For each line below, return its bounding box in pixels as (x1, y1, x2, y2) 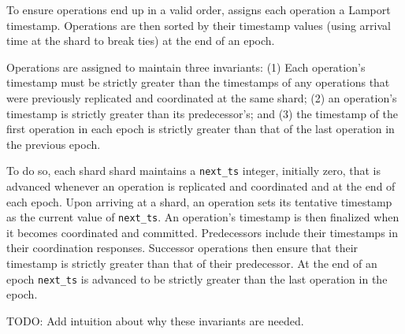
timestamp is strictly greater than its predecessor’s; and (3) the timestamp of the (6, 105, 398, 121)
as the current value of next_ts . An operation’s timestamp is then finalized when (6, 209, 399, 225)
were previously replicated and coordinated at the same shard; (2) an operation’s (6, 89, 397, 106)
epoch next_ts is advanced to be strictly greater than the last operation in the (6, 270, 388, 287)
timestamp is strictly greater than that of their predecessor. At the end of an (6, 255, 377, 272)
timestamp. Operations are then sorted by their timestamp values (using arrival (6, 17, 391, 33)
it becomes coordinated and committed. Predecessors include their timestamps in (6, 224, 398, 240)
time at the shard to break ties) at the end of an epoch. (6, 32, 275, 49)
